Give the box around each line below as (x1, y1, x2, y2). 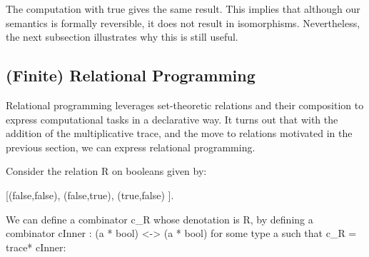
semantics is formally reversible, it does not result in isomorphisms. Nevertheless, (6, 15, 360, 30)
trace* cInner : (6, 239, 66, 254)
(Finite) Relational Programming (6, 64, 256, 86)
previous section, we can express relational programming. (6, 139, 256, 154)
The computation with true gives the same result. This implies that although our (6, 1, 360, 16)
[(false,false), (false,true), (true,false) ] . (6, 187, 174, 202)
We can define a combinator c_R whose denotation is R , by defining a (6, 211, 313, 226)
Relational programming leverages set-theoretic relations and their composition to (6, 97, 364, 112)
